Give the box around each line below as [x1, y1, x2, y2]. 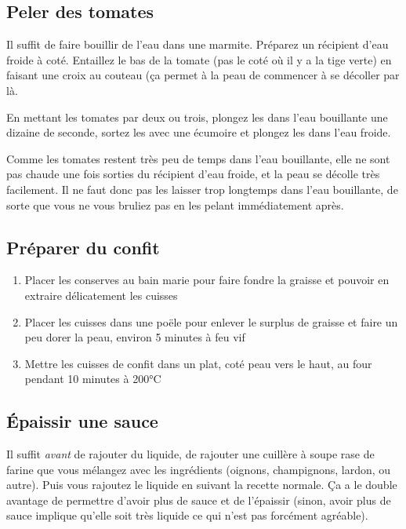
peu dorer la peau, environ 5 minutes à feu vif [24, 329, 245, 345]
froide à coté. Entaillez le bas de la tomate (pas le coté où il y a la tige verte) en [6, 51, 392, 67]
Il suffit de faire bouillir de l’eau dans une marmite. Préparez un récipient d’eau [6, 36, 389, 53]
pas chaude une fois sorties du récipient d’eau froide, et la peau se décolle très [6, 166, 380, 182]
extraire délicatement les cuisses [24, 286, 178, 303]
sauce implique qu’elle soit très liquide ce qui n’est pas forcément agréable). [6, 507, 368, 524]
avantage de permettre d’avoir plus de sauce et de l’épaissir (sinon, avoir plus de [6, 491, 391, 508]
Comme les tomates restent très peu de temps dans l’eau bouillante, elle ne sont [6, 150, 390, 166]
